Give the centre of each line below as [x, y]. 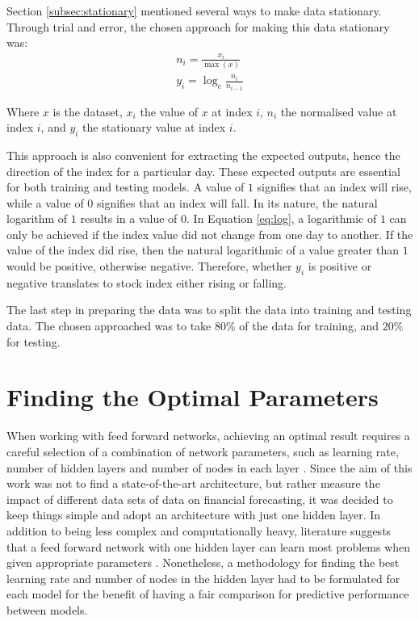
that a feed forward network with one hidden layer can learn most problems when [209, 546]
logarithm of [37, 218]
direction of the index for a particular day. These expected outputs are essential [203, 171]
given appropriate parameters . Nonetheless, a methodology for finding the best [203, 562]
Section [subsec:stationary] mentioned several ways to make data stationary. [194, 10]
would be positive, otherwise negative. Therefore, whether [149, 266]
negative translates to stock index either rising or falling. [147, 282]
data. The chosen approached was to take [109, 326]
